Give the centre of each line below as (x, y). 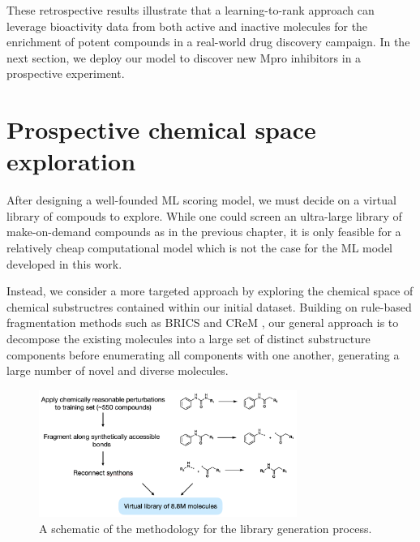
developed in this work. (64, 263)
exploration (71, 161)
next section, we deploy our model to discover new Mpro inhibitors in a (184, 57)
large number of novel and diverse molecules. (118, 370)
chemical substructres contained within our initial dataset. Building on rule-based (209, 306)
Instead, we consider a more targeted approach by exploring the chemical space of (210, 291)
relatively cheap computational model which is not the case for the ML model (200, 248)
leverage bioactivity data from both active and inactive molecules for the (187, 26)
